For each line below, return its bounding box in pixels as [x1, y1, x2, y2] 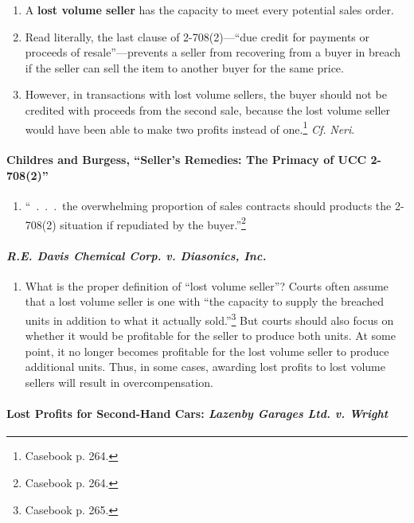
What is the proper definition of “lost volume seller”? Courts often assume [25, 277, 389, 294]
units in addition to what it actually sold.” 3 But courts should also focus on [25, 310, 394, 328]
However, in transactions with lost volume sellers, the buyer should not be [25, 86, 387, 103]
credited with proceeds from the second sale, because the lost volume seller [25, 101, 391, 118]
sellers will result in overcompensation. [25, 374, 213, 391]
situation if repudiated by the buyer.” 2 [60, 213, 246, 232]
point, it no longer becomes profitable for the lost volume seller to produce [25, 342, 389, 359]
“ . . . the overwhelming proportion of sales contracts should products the [25, 197, 392, 214]
